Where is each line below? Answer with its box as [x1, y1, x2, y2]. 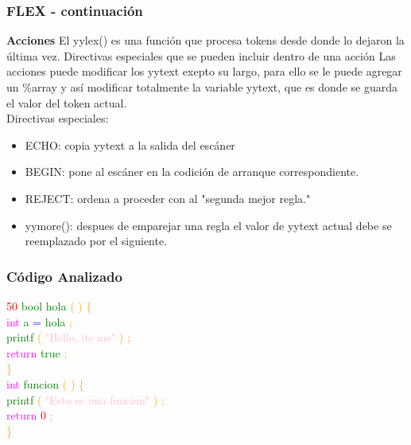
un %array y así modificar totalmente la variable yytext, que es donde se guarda [6, 79, 397, 95]
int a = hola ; [6, 313, 72, 330]
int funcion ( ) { [6, 375, 85, 392]
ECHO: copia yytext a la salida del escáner [25, 136, 235, 153]
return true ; [6, 344, 68, 361]
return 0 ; [6, 407, 53, 424]
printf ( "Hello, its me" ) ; [6, 329, 130, 345]
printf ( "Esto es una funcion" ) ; [6, 391, 165, 408]
